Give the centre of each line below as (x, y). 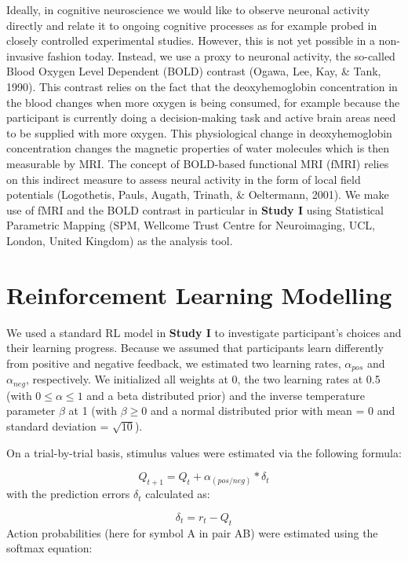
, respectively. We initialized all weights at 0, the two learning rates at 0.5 (203, 379)
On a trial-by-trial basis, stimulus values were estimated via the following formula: (204, 452)
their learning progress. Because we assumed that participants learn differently (195, 348)
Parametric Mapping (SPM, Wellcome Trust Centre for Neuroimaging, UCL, (191, 225)
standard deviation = (58, 425)
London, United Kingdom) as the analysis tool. (120, 240)
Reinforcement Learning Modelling (199, 294)
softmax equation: (49, 548)
